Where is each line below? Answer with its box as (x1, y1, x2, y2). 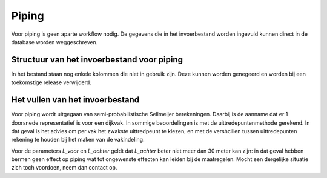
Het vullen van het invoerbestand (11, 94, 140, 105)
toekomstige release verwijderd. (11, 79, 92, 86)
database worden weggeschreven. (11, 38, 98, 45)
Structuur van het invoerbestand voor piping (11, 54, 183, 65)
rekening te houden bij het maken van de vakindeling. (11, 136, 145, 143)
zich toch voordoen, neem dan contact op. (11, 164, 117, 171)
